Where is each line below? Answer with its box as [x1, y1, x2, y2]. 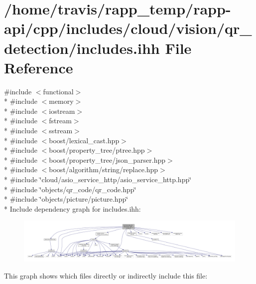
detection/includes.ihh [4, 37, 160, 58]
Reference [4, 57, 73, 77]
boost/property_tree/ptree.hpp [49, 145, 145, 155]
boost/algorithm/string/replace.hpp [49, 164, 158, 175]
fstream [49, 115, 72, 126]
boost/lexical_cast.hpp [49, 135, 120, 145]
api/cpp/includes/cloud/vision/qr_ [4, 18, 252, 38]
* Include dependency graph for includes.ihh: [4, 203, 141, 214]
